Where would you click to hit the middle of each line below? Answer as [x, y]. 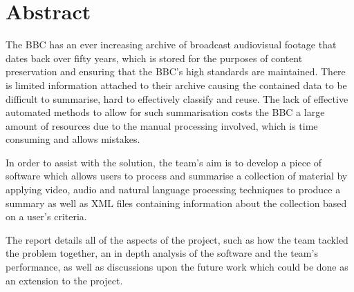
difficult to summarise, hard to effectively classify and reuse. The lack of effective [177, 98]
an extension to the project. [64, 280]
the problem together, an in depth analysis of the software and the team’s [162, 253]
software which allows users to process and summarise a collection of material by [177, 176]
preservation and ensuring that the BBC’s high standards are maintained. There [176, 71]
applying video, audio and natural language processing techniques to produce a [173, 189]
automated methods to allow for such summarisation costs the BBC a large [165, 112]
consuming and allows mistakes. [73, 139]
